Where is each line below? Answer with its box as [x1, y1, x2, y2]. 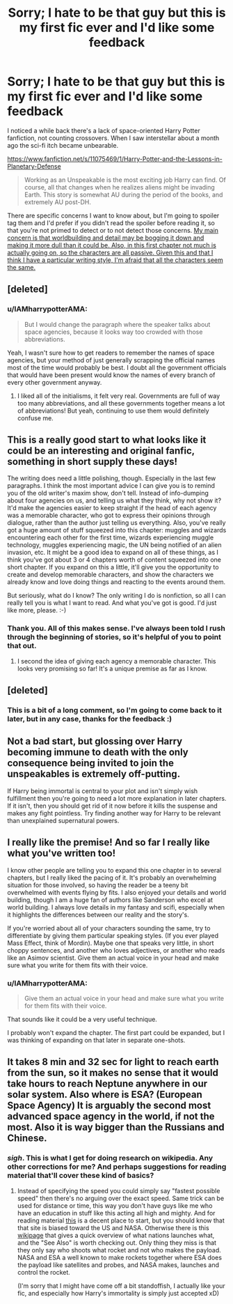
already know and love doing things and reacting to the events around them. [7, 578, 226, 586]
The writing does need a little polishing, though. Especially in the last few [7, 474, 216, 482]
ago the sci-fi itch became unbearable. [7, 141, 119, 149]
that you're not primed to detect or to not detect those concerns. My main [7, 226, 219, 234]
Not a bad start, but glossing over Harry [7, 735, 183, 747]
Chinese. [7, 1133, 47, 1144]
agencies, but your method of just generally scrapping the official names [7, 355, 216, 364]
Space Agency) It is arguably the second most [7, 1100, 211, 1112]
